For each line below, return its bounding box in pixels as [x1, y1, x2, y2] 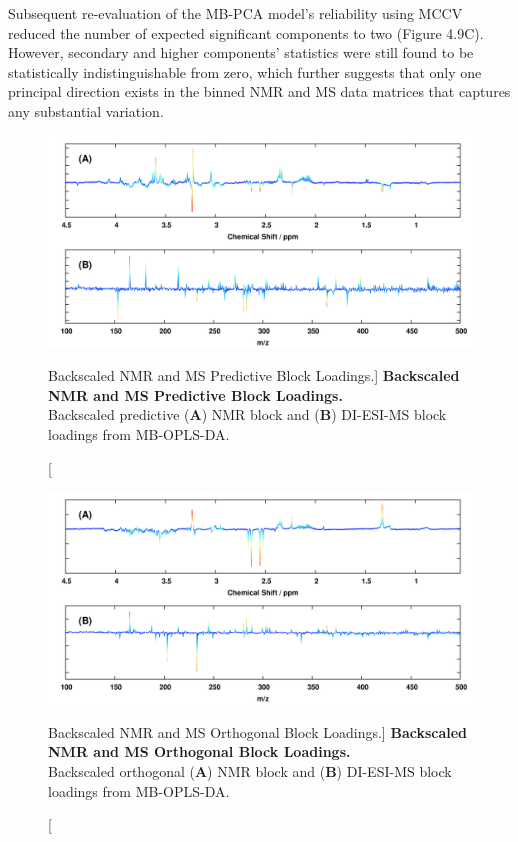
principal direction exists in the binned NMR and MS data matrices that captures [8, 81, 511, 102]
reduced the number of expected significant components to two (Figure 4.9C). [8, 22, 484, 43]
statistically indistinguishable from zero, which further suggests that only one [8, 61, 482, 82]
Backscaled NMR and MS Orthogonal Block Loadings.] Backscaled [48, 721, 468, 742]
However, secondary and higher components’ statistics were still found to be [8, 42, 474, 63]
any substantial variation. [8, 100, 164, 121]
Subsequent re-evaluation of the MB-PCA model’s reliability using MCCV [8, 3, 463, 23]
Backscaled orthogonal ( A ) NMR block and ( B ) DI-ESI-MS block [48, 760, 452, 781]
